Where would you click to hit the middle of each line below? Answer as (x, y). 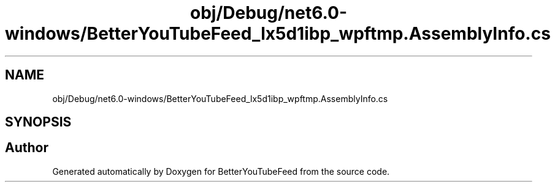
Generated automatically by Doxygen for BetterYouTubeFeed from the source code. (221, 171)
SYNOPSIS (38, 122)
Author (27, 148)
